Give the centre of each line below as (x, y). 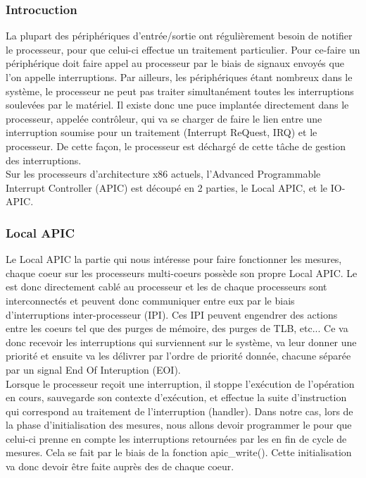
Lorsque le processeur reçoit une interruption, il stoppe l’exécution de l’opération (180, 383)
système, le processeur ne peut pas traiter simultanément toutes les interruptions (180, 91)
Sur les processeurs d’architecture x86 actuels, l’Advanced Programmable (163, 174)
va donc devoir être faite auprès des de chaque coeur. (120, 466)
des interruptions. (44, 160)
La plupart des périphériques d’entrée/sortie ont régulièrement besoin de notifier (179, 36)
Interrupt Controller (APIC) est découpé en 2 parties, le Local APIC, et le (167, 187)
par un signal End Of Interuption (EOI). (93, 369)
